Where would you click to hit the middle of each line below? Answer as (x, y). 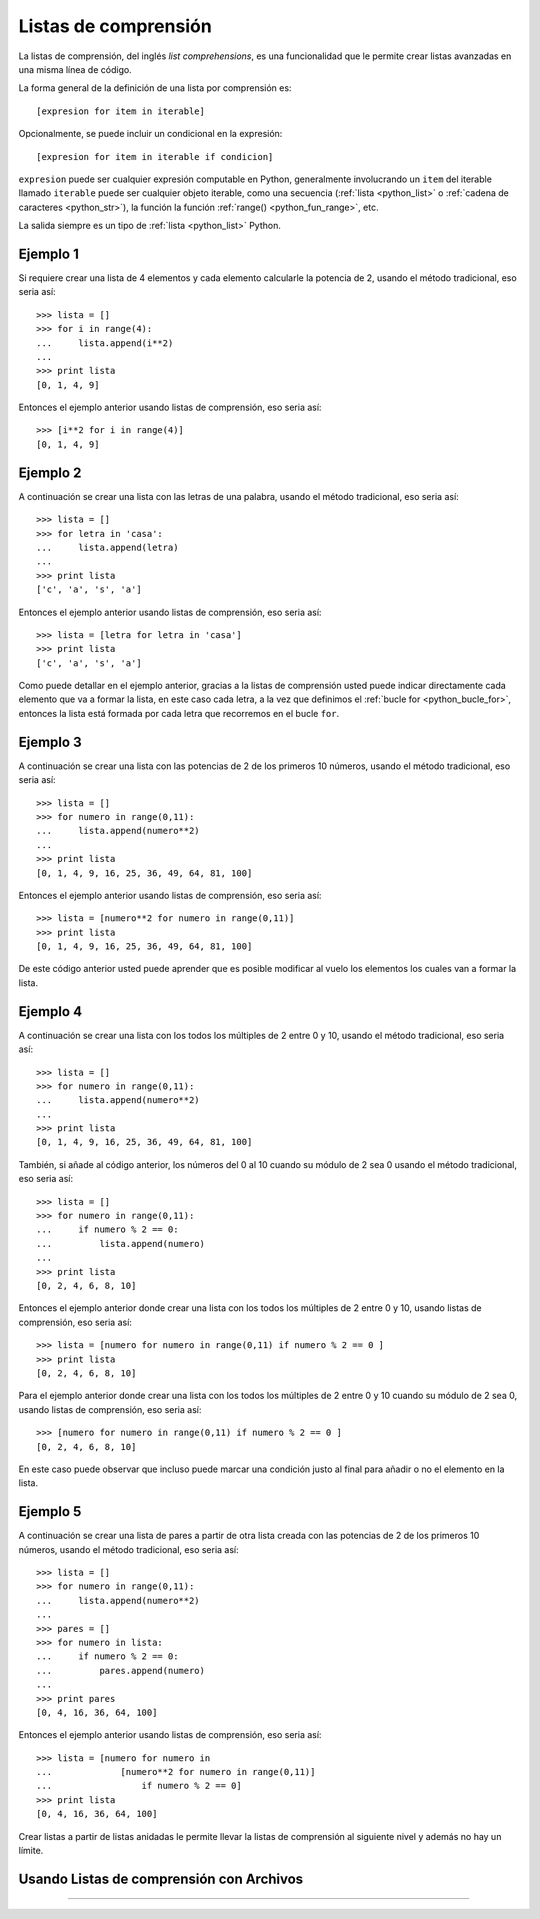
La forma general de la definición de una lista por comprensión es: (155, 88)
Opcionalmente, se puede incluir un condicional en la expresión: (150, 134)
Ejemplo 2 (50, 472)
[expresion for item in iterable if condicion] (155, 156)
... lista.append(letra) (107, 547)
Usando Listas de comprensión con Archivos (161, 1878)
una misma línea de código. (75, 69)
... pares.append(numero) (120, 1670)
